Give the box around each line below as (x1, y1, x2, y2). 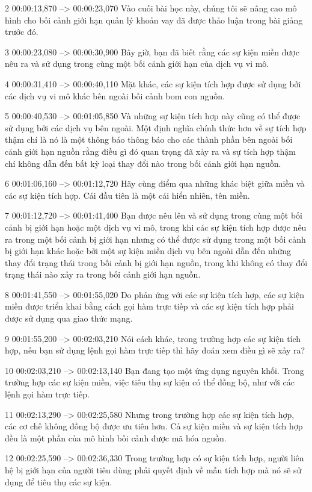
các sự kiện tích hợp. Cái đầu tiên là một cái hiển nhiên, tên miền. (5, 188, 250, 201)
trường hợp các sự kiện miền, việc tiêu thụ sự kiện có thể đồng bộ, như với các (5, 376, 295, 388)
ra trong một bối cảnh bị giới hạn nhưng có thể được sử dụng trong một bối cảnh (5, 232, 306, 245)
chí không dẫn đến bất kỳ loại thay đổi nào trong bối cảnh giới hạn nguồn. (5, 157, 281, 169)
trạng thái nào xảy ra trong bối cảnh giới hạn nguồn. (5, 268, 201, 281)
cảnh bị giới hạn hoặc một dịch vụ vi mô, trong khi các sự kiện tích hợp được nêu (5, 220, 307, 233)
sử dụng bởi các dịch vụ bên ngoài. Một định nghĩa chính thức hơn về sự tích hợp (5, 121, 307, 134)
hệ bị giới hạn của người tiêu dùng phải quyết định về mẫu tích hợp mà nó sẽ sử (5, 464, 302, 476)
